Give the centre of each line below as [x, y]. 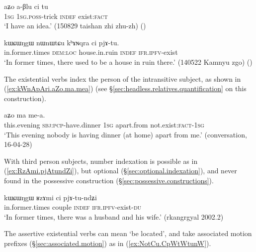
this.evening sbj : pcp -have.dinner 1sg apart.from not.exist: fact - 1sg [104, 124]
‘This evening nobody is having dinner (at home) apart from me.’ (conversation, [126, 134]
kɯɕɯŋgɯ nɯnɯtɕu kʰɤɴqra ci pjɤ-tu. [62, 42]
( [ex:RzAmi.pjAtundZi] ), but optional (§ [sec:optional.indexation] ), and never [121, 171]
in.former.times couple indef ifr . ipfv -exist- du [73, 207]
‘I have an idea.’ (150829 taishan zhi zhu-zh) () [75, 26]
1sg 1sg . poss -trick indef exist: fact [56, 16]
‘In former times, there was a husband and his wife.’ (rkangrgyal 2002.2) [114, 216]
